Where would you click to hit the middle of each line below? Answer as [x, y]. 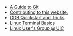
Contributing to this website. [39, 12]
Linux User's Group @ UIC [37, 28]
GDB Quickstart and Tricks [37, 18]
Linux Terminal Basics [32, 23]
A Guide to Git [24, 7]
